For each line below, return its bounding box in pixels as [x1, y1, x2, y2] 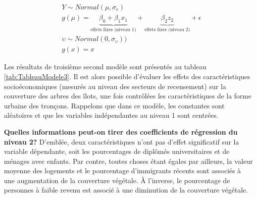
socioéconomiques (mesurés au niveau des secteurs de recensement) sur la [4, 81, 226, 91]
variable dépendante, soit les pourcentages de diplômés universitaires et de [4, 146, 230, 156]
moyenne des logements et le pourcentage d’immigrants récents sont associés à [4, 165, 241, 176]
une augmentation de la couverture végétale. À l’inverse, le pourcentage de [4, 175, 230, 185]
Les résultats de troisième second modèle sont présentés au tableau [4, 61, 206, 72]
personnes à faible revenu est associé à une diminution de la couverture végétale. [4, 185, 248, 195]
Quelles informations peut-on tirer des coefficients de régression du [4, 126, 238, 137]
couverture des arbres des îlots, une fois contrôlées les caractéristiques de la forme [4, 91, 252, 101]
